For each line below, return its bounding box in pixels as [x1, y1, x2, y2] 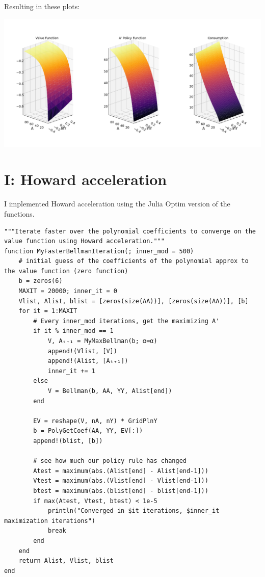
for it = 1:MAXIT [18, 307, 77, 315]
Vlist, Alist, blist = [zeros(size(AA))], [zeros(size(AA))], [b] [18, 297, 249, 305]
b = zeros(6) [18, 277, 63, 285]
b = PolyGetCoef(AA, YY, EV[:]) [33, 427, 143, 435]
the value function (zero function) [4, 267, 128, 275]
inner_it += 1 [47, 367, 95, 375]
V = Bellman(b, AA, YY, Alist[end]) [47, 387, 172, 395]
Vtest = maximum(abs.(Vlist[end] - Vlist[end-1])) [33, 477, 208, 485]
